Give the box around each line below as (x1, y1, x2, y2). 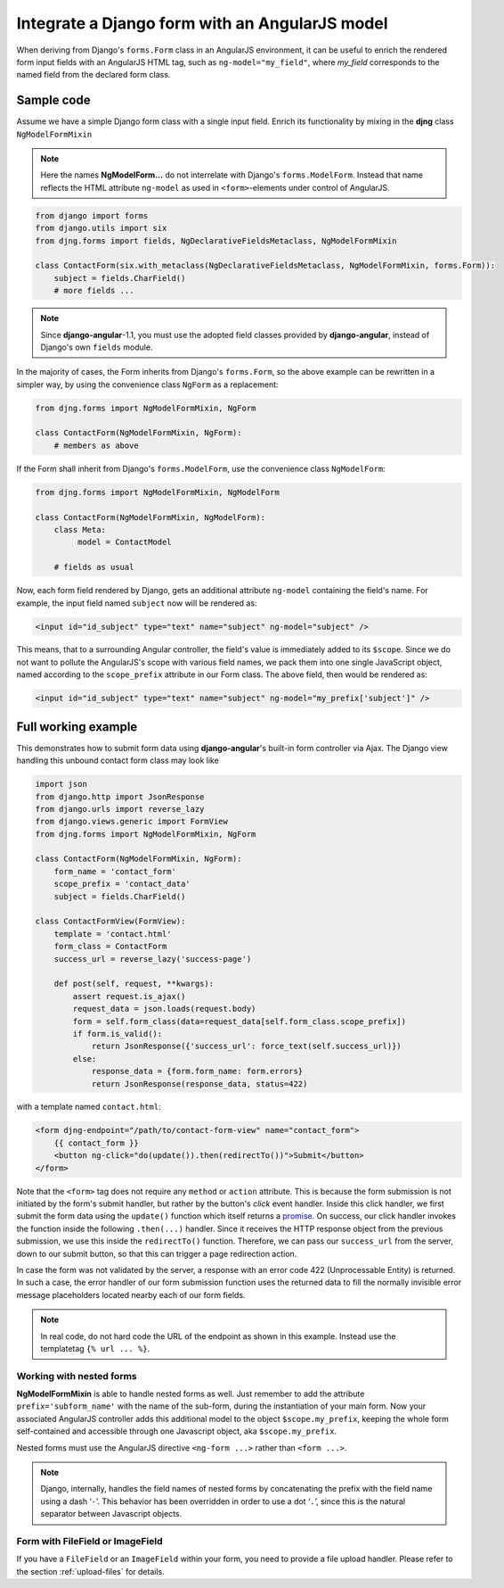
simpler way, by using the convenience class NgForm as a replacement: (16, 379, 280, 390)
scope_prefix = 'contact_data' (53, 879, 191, 889)
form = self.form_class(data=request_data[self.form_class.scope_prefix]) (72, 1016, 407, 1026)
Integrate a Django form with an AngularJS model (16, 13, 388, 33)
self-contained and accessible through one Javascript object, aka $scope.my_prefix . (16, 1426, 337, 1436)
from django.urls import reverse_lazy (35, 804, 205, 814)
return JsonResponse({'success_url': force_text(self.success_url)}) (91, 1041, 402, 1052)
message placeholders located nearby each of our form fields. (16, 1289, 246, 1300)
